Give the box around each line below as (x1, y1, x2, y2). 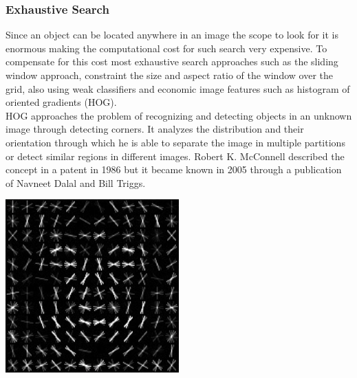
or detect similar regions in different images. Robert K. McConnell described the (6, 148, 345, 163)
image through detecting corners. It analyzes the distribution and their (6, 122, 304, 136)
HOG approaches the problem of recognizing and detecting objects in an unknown (6, 108, 352, 122)
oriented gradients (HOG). (6, 95, 117, 109)
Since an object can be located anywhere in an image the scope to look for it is (6, 27, 338, 42)
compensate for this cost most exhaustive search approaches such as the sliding (6, 54, 338, 69)
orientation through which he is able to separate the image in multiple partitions (6, 135, 345, 149)
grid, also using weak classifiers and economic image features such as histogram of (6, 81, 350, 96)
